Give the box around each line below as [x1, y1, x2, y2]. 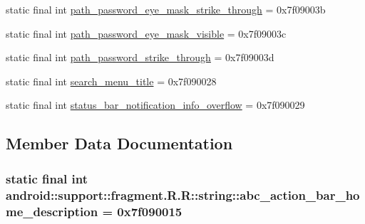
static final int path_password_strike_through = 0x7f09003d [6, 50, 274, 65]
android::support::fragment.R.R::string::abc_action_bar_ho [6, 186, 360, 203]
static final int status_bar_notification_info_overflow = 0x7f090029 [6, 97, 305, 112]
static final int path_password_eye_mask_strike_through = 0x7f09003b [6, 2, 326, 16]
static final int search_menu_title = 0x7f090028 [6, 73, 217, 88]
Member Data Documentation [6, 132, 233, 154]
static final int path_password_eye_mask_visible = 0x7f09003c [6, 26, 287, 41]
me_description [6, 202, 98, 220]
